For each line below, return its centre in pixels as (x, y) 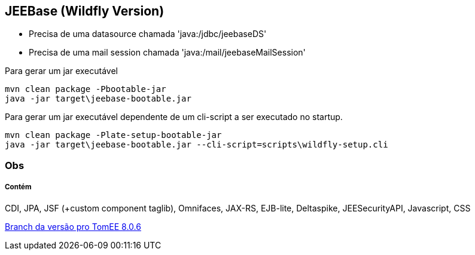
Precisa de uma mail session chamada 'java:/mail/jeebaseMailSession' (167, 53)
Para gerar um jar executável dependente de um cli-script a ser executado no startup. (174, 117)
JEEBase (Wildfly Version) (85, 11)
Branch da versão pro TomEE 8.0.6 (73, 226)
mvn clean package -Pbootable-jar (86, 89)
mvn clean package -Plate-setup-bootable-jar (113, 135)
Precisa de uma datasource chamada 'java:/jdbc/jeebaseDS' (148, 34)
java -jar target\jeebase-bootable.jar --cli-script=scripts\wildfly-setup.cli (197, 145)
